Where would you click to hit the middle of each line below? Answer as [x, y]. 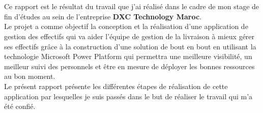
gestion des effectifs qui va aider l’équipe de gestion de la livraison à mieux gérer [129, 36]
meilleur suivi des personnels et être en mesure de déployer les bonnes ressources [129, 66]
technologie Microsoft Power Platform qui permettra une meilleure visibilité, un [128, 56]
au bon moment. [30, 76]
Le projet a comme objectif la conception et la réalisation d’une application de [126, 26]
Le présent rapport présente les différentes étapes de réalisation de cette [116, 86]
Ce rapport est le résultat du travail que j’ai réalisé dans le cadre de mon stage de [132, 6]
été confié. [20, 106]
